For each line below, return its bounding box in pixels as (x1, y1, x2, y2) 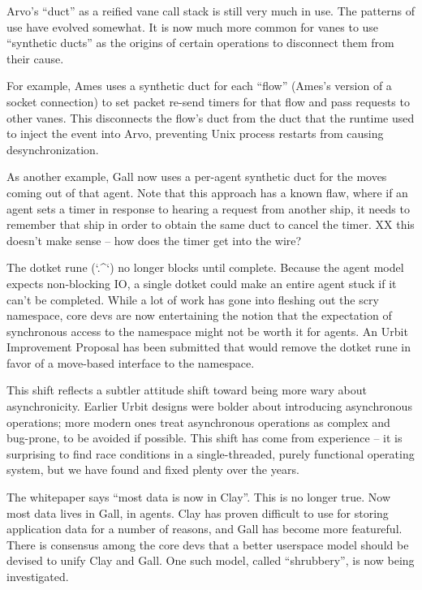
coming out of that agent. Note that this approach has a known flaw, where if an (6, 183, 408, 200)
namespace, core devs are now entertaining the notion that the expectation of (6, 307, 392, 324)
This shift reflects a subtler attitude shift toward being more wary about (6, 381, 367, 398)
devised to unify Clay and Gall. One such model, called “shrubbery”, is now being (6, 552, 415, 569)
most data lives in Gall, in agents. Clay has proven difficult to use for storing (6, 504, 389, 521)
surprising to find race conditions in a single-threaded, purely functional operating (6, 445, 415, 462)
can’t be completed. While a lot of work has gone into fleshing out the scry (6, 291, 379, 308)
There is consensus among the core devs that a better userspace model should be (6, 536, 409, 553)
